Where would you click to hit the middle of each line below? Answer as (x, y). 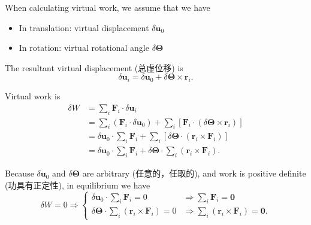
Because (19, 173)
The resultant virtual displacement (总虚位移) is (94, 67)
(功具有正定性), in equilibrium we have (78, 185)
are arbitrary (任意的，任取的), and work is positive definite (194, 173)
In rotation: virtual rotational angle (84, 48)
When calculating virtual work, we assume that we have (108, 7)
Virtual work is (33, 96)
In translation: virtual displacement (84, 27)
